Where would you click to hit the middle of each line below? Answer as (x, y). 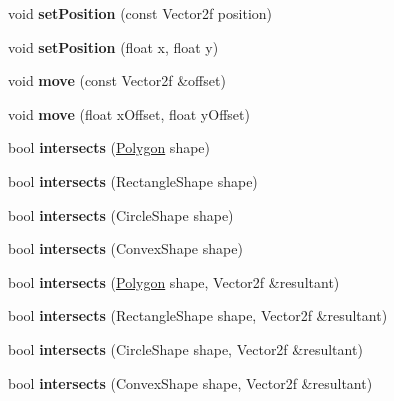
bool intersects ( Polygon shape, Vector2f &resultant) (174, 281)
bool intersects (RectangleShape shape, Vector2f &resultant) (198, 315)
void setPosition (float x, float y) (113, 46)
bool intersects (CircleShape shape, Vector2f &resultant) (185, 348)
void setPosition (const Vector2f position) (140, 13)
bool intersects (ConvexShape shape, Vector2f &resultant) (190, 382)
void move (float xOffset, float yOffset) (129, 113)
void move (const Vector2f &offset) (117, 80)
